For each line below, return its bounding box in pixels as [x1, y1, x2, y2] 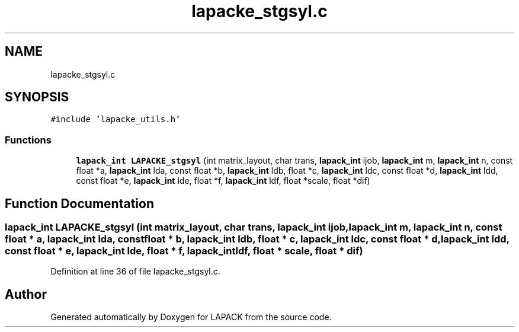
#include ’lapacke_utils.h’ [50, 114, 181, 124]
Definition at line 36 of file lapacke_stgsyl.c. [50, 266, 220, 277]
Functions [5, 133, 52, 146]
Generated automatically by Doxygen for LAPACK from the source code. [50, 312, 332, 323]
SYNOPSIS [5, 90, 69, 105]
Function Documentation [5, 196, 154, 211]
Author [5, 286, 47, 302]
